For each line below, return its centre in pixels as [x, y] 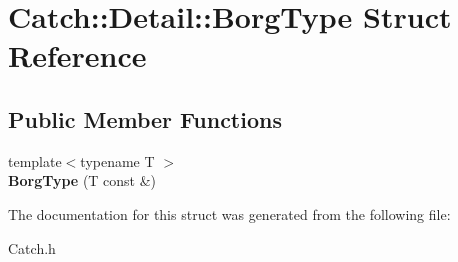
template [35, 160]
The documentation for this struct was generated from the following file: [229, 213]
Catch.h [32, 247]
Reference [77, 55]
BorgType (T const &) [82, 180]
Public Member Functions [145, 118]
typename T [117, 160]
